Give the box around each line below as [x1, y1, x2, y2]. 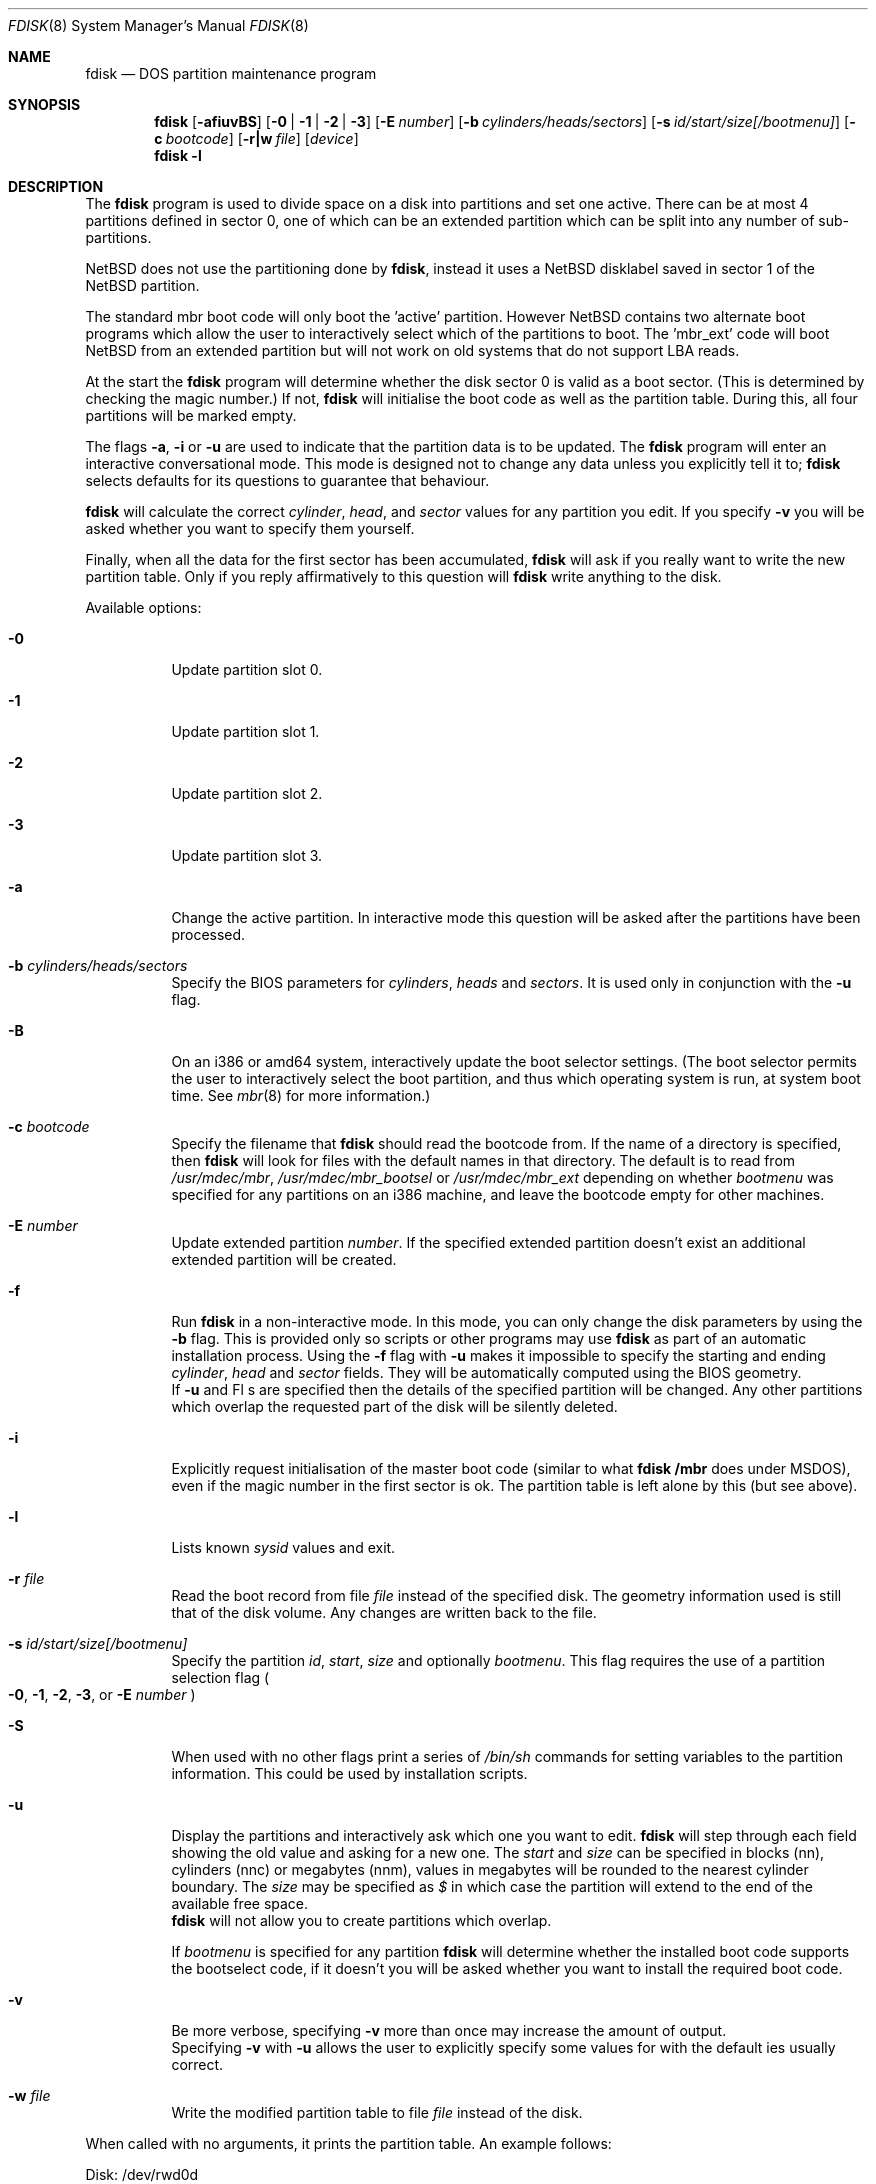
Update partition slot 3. [171, 847, 323, 864]
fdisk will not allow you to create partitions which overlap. [171, 1912, 552, 1929]
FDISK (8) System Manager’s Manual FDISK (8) [8, 17, 309, 34]
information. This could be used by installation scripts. [171, 1765, 528, 1782]
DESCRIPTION [8, 178, 104, 195]
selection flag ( [171, 1669, 270, 1686]
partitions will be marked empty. [85, 407, 297, 424]
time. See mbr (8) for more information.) [171, 1087, 431, 1104]
